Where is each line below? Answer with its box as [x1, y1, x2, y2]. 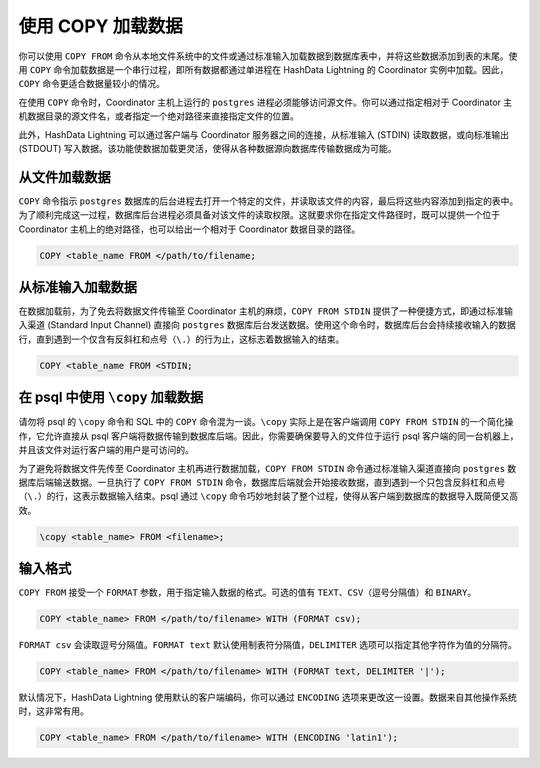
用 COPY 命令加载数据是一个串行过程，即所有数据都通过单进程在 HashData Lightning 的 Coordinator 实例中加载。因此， [18, 63, 509, 75]
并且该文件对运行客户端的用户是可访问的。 [18, 444, 194, 456]
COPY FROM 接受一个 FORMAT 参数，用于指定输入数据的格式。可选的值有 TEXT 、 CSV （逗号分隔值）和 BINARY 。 [18, 586, 477, 599]
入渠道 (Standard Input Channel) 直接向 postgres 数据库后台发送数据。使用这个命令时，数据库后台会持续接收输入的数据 [18, 319, 517, 331]
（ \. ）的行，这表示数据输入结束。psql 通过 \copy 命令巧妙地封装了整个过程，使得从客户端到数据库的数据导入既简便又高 [18, 490, 519, 502]
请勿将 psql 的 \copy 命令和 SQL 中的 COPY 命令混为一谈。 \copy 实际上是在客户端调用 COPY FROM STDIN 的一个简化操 [18, 416, 514, 428]
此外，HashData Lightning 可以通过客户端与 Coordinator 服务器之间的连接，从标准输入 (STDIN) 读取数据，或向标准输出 [18, 128, 510, 140]
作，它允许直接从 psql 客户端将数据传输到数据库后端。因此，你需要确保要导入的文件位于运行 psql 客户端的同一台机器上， [18, 430, 519, 442]
